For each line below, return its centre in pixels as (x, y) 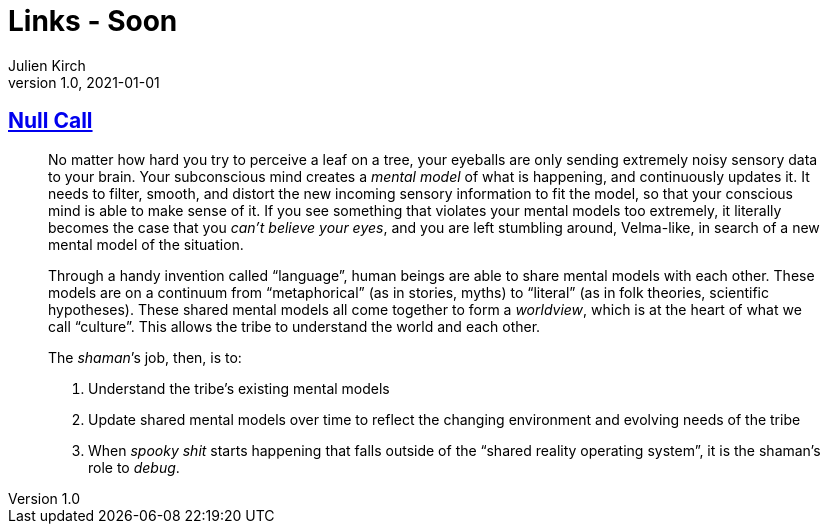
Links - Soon (93, 21)
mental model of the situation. (146, 244)
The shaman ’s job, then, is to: (145, 357)
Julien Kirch (47, 65)
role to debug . (134, 467)
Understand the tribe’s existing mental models (239, 388)
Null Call (50, 121)
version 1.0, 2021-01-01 (84, 82)
